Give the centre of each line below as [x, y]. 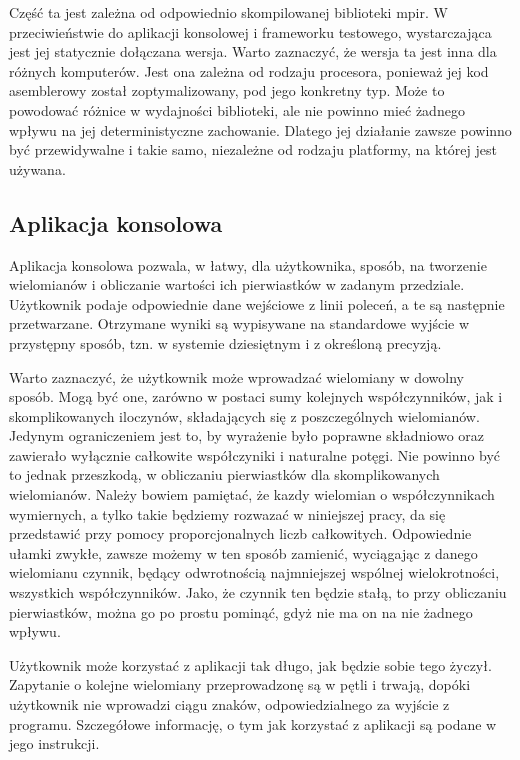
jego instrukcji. [54, 743]
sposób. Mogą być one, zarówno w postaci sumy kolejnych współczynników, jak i [256, 396]
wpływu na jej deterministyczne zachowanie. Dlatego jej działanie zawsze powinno [260, 129]
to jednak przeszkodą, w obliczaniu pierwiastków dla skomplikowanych [224, 474]
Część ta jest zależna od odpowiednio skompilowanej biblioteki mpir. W [228, 12]
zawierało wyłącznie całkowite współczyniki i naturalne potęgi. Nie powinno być [255, 454]
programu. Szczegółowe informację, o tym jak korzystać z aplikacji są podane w [253, 723]
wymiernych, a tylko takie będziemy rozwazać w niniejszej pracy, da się [227, 513]
